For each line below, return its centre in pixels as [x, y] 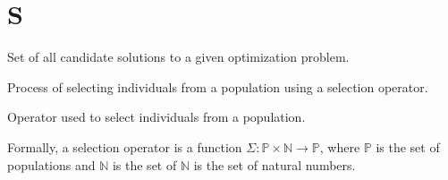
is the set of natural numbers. [275, 164]
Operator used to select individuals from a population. [156, 117]
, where [340, 146]
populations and [51, 164]
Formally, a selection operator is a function [125, 146]
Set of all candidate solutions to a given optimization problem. [178, 57]
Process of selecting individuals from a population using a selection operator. [218, 86]
